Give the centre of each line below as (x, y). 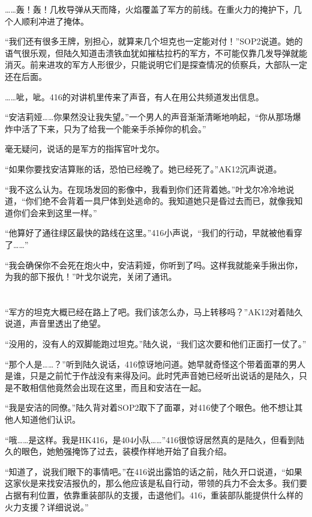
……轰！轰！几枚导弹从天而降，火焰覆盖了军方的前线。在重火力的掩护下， (149, 9)
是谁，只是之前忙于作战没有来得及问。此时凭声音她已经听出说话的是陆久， (152, 376)
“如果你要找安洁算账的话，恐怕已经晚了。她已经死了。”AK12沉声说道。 (143, 168)
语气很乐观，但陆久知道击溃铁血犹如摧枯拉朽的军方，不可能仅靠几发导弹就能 (156, 53)
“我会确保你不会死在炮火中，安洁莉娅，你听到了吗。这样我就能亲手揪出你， (154, 265)
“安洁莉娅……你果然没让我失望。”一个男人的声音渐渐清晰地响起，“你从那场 (149, 117)
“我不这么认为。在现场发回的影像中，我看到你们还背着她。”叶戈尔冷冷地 (145, 189)
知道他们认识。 (51, 419)
